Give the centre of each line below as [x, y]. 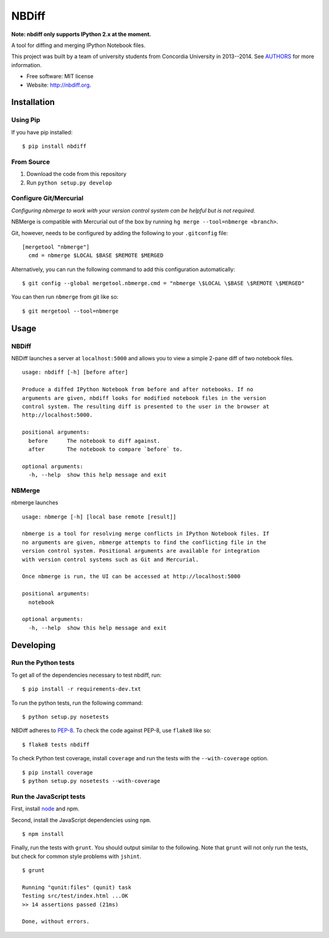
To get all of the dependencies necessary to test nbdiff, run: [86, 675]
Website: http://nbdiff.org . [59, 85]
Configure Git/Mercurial [48, 198]
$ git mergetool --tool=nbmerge [70, 311]
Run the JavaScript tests [48, 796]
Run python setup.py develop [69, 183]
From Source [30, 162]
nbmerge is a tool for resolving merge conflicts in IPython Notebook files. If [146, 534]
